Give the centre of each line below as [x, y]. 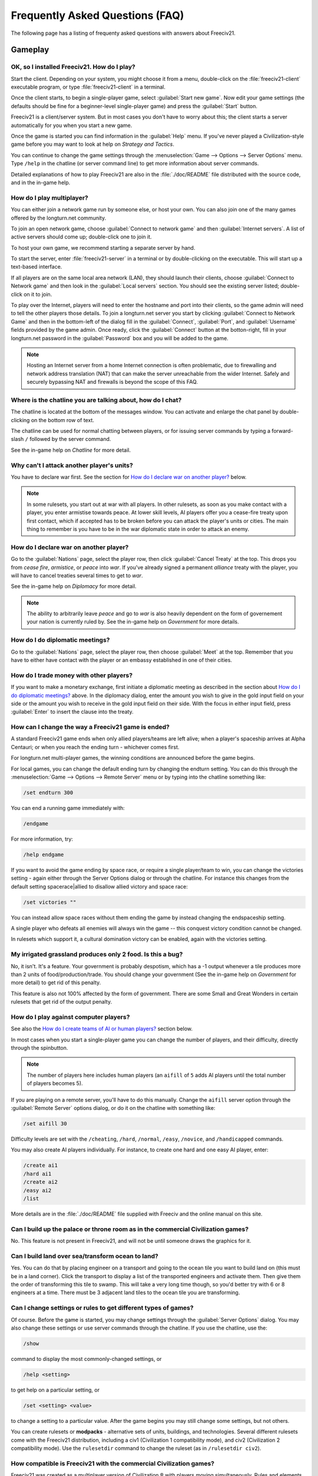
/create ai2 [41, 1182]
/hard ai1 [37, 1174]
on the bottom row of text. [62, 420]
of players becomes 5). [55, 1083]
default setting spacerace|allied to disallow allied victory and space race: [100, 886]
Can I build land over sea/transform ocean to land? [85, 1256]
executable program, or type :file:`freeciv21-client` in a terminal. [88, 87]
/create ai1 [41, 1165]
